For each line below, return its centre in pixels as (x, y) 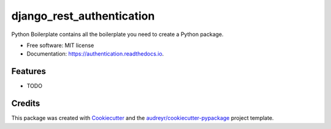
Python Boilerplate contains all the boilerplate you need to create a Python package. (117, 34)
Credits (26, 104)
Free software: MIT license (60, 45)
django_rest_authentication (83, 16)
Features (29, 71)
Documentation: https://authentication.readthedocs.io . (95, 54)
